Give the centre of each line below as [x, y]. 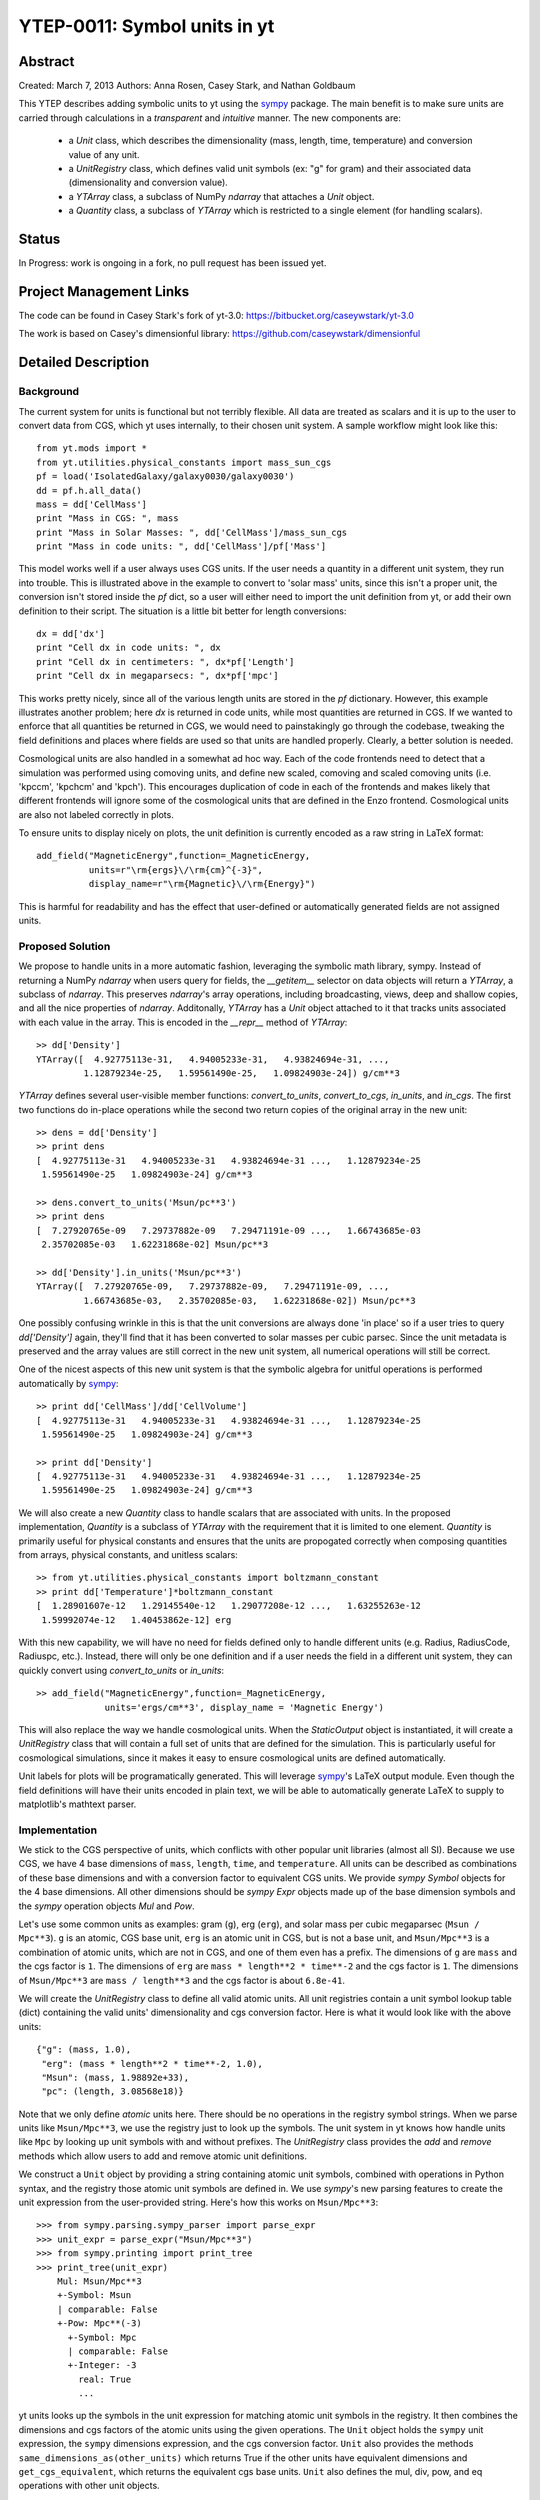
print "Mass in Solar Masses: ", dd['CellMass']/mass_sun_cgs [192, 532]
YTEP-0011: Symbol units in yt [146, 26]
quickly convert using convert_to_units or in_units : [121, 1670]
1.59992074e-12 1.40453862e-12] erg [136, 1619]
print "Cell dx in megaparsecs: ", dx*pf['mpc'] [157, 676]
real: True [105, 2379]
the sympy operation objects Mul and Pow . [106, 1906]
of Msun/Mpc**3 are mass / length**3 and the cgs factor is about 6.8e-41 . [181, 1980]
